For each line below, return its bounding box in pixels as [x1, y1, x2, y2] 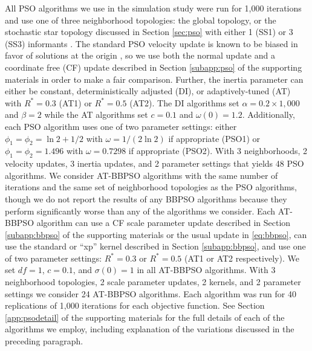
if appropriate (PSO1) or [168, 132, 261, 144]
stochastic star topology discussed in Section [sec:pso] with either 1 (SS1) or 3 [5, 25, 293, 38]
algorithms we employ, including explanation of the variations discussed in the [5, 323, 294, 335]
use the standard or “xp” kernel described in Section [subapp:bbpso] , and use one [5, 240, 306, 253]
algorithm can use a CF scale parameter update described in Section [36, 216, 291, 229]
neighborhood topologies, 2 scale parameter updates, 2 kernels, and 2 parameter [5, 275, 301, 288]
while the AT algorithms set [44, 108, 148, 121]
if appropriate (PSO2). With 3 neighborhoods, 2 [128, 144, 308, 157]
